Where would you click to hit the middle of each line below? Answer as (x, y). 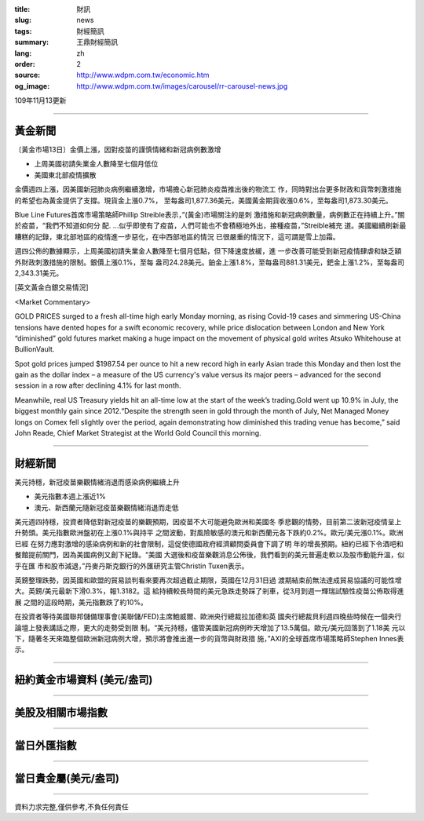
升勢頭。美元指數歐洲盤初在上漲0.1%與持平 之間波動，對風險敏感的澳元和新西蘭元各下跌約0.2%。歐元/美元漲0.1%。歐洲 (209, 533)
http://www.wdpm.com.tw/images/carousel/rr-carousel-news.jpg (182, 86)
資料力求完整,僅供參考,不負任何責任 (72, 806)
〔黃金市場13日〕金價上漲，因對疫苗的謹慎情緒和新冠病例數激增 (118, 150)
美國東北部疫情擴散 (65, 175)
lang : (23, 53)
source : (27, 75)
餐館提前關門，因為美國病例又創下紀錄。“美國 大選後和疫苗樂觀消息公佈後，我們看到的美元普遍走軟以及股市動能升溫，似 (210, 555)
